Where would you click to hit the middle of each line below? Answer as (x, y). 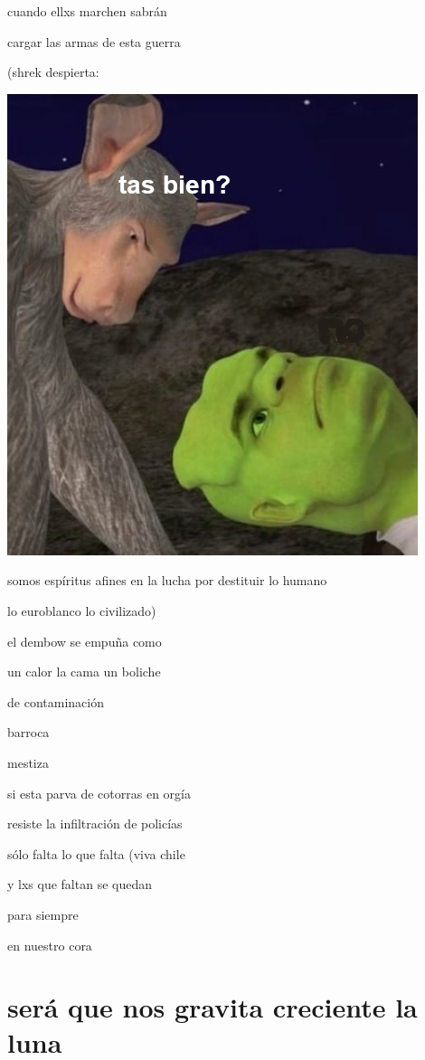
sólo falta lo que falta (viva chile (96, 853)
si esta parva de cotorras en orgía (99, 793)
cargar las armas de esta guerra (94, 41)
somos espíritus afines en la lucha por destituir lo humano (167, 580)
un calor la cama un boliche (84, 672)
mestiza (28, 762)
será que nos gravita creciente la (212, 1007)
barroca (28, 732)
